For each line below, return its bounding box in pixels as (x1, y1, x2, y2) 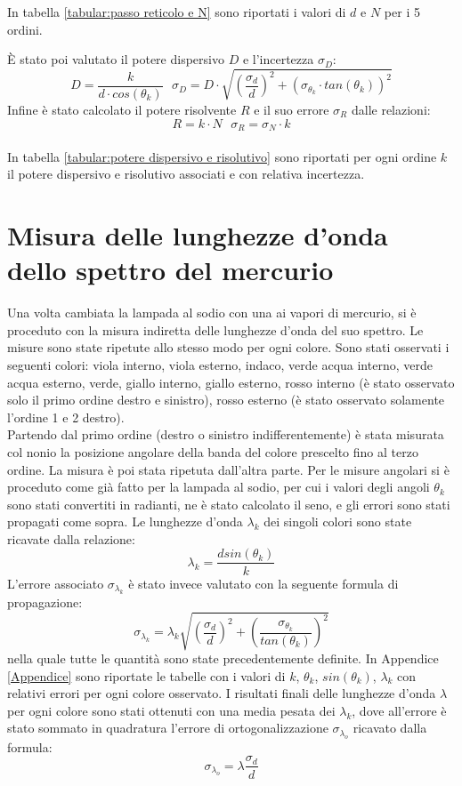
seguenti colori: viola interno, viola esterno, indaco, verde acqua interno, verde (7, 355, 433, 373)
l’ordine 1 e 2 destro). (7, 407, 125, 426)
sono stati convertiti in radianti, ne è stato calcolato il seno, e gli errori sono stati (7, 494, 450, 513)
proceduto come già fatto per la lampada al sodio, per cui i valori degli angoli (7, 477, 430, 496)
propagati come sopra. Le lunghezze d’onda (7, 512, 243, 531)
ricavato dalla (353, 718, 427, 737)
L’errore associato (7, 573, 104, 592)
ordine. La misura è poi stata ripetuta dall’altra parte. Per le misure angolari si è (7, 460, 450, 478)
